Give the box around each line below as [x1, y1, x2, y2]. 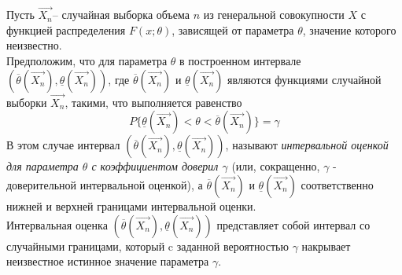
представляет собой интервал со [216, 216, 371, 233]
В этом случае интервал [6, 137, 120, 153]
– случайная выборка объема [52, 6, 190, 23]
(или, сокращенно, [231, 158, 320, 174]
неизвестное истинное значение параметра [6, 253, 209, 269]
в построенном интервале [179, 53, 301, 68]
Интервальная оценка [6, 216, 108, 233]
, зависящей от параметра [171, 21, 294, 38]
